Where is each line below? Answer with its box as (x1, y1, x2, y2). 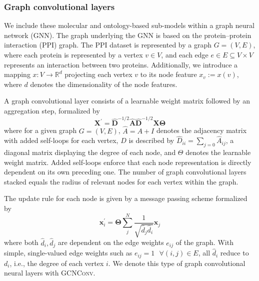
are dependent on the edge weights (58, 237, 164, 247)
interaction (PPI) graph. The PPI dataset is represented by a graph (4, 39, 212, 50)
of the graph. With (175, 237, 233, 247)
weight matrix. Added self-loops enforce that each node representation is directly (4, 156, 251, 167)
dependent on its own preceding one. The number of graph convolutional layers (4, 166, 246, 177)
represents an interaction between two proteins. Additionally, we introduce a (4, 59, 238, 69)
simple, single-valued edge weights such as (4, 247, 132, 258)
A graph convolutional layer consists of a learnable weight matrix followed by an (4, 95, 250, 106)
